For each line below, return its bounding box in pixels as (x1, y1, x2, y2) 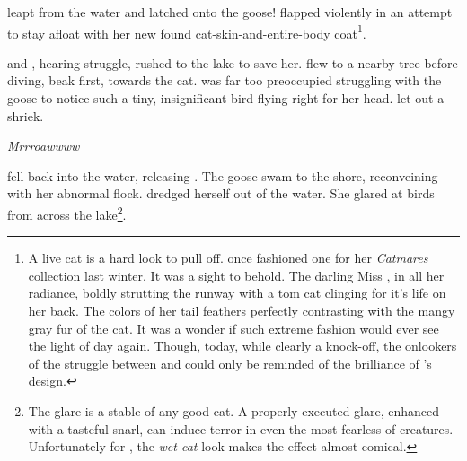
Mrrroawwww (7, 136, 80, 155)
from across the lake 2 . (7, 203, 127, 223)
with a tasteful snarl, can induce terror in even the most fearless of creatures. (28, 419, 454, 438)
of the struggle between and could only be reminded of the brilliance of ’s (28, 353, 432, 372)
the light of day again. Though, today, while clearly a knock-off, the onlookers (28, 336, 457, 355)
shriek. (7, 106, 44, 125)
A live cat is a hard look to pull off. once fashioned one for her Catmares (28, 248, 428, 267)
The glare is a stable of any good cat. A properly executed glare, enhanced (28, 402, 440, 420)
